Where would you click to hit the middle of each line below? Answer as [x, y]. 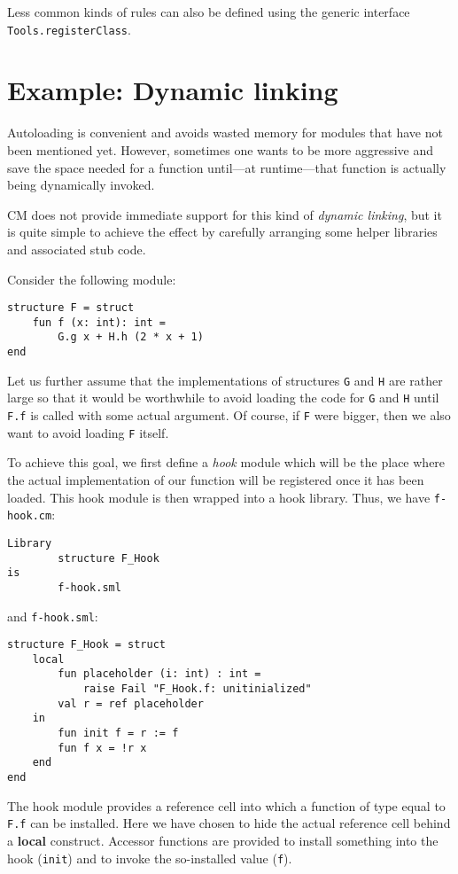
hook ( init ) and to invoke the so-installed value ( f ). [150, 858]
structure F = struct [71, 308]
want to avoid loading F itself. [88, 432]
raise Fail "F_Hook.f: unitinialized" [197, 689]
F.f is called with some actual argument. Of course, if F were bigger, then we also [229, 415]
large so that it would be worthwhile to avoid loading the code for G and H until [223, 398]
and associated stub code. [77, 249]
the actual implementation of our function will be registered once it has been [216, 479]
